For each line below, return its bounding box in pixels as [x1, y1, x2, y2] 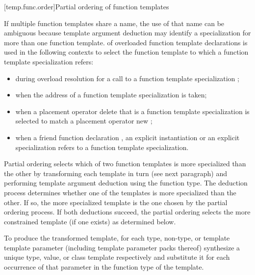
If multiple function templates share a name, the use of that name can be [4, 18, 225, 28]
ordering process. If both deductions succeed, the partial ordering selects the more [4, 207, 251, 217]
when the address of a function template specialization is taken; [15, 90, 207, 100]
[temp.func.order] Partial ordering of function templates [4, 1, 169, 11]
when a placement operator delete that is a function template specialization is [15, 106, 250, 116]
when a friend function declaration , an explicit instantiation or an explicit [15, 132, 240, 142]
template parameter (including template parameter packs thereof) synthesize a [4, 242, 240, 252]
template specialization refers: [4, 56, 94, 66]
